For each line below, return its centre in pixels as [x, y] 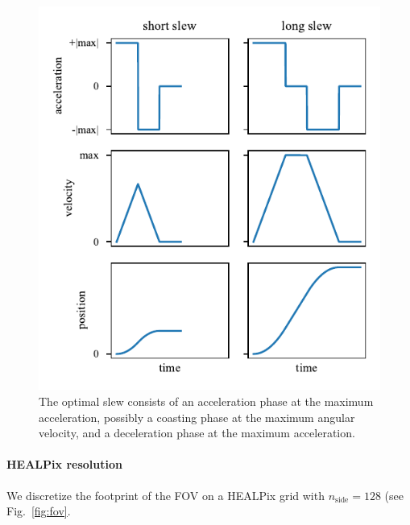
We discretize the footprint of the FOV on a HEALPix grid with [166, 495]
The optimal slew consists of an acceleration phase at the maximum [206, 401]
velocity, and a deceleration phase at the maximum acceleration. [197, 433]
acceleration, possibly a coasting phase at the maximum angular [197, 417]
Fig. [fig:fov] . [39, 511]
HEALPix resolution [64, 464]
